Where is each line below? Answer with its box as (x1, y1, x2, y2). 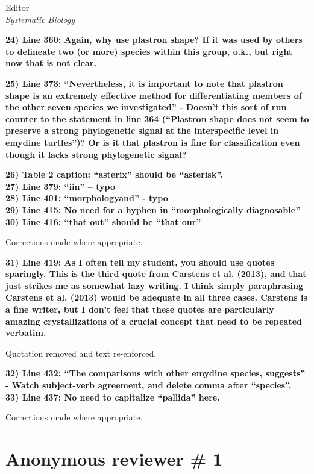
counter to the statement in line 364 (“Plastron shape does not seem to (5, 112, 309, 125)
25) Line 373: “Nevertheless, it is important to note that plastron (5, 76, 283, 89)
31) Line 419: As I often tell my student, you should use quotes (5, 255, 275, 268)
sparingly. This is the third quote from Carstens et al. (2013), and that (5, 267, 307, 280)
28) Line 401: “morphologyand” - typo (5, 192, 168, 204)
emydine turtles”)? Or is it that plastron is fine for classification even (5, 136, 300, 148)
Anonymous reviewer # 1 (5, 446, 223, 470)
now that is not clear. (5, 57, 96, 69)
